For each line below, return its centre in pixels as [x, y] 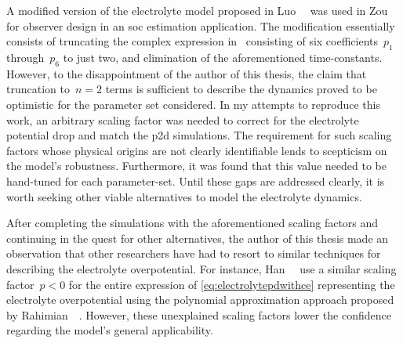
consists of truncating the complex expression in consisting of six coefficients [192, 41]
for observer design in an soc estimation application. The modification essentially [201, 25]
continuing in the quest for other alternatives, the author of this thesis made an [198, 238]
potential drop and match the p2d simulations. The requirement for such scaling [199, 135]
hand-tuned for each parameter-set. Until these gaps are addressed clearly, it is [196, 181]
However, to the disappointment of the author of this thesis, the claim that [187, 73]
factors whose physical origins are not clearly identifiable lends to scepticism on [197, 150]
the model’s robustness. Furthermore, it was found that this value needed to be [196, 166]
